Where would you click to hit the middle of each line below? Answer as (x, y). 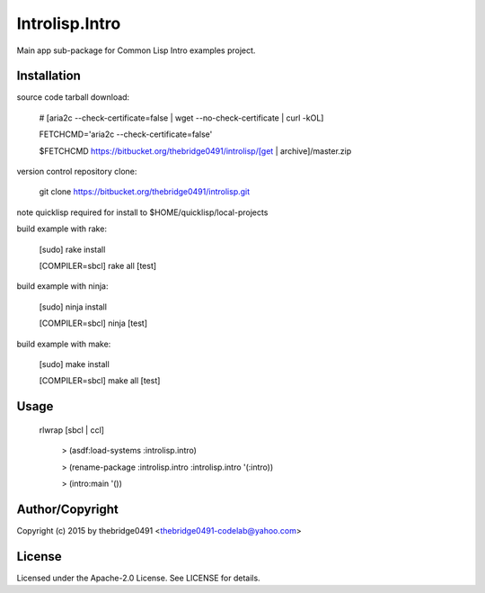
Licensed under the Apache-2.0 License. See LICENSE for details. (138, 578)
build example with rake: (62, 229)
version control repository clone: (77, 172)
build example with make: (64, 344)
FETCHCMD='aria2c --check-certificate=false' (126, 134)
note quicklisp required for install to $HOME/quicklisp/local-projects (142, 212)
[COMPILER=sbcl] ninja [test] (93, 323)
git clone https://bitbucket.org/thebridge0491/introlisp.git (145, 192)
